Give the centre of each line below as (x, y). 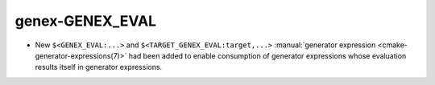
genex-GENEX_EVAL (86, 21)
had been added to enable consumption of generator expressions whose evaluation (267, 55)
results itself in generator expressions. (99, 67)
